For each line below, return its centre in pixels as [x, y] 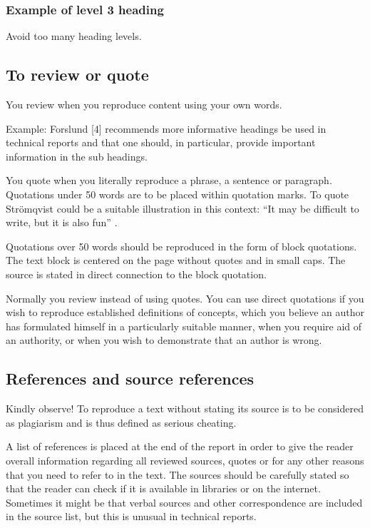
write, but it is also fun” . [62, 222]
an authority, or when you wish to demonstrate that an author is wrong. [164, 340]
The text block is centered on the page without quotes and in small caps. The [176, 260]
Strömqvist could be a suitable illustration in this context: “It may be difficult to [183, 208]
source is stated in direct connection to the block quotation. [136, 274]
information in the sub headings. [77, 156]
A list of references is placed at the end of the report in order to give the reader [180, 446]
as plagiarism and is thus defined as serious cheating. [121, 422]
